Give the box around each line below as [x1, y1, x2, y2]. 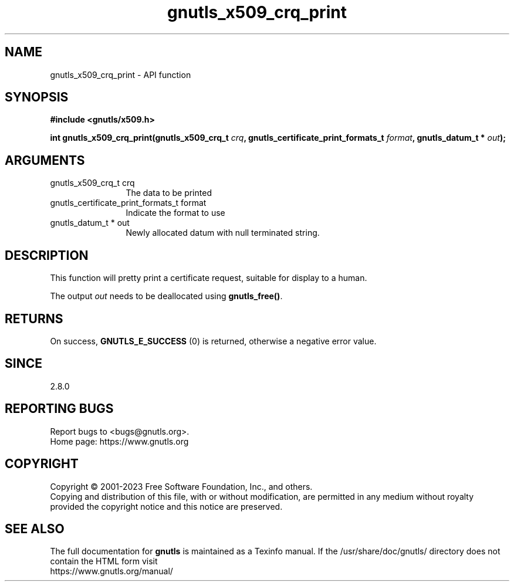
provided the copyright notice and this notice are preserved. [50, 501, 283, 512]
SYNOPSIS [5, 90, 69, 105]
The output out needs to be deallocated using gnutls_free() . [50, 291, 283, 302]
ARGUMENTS [5, 153, 85, 168]
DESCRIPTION [5, 248, 89, 263]
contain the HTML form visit [50, 556, 158, 567]
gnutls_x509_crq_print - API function [50, 69, 191, 80]
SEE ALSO [5, 521, 65, 536]
